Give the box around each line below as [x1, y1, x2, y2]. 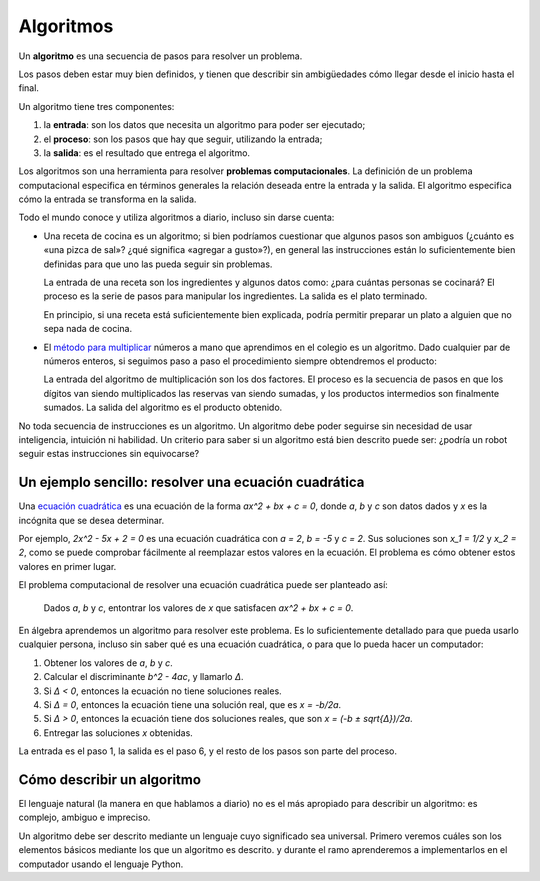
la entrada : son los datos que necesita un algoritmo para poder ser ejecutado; [43, 119, 366, 131]
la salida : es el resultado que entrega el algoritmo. [43, 146, 250, 159]
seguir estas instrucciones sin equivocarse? [18, 448, 200, 460]
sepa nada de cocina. [43, 323, 133, 335]
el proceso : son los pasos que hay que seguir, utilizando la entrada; [43, 133, 323, 145]
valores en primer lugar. [18, 560, 117, 572]
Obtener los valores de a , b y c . [43, 656, 174, 669]
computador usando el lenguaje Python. [18, 858, 184, 870]
